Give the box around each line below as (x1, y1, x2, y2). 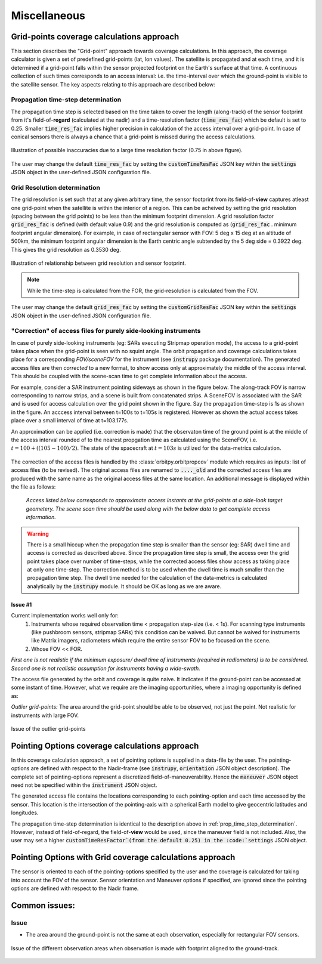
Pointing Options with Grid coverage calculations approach (11, 852, 236, 863)
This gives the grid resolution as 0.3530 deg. (11, 246, 122, 253)
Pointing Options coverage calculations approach (11, 740, 199, 751)
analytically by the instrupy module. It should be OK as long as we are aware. (27, 582, 222, 590)
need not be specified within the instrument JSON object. (11, 781, 157, 789)
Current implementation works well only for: (11, 612, 119, 619)
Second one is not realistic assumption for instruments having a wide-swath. (11, 665, 201, 672)
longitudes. (11, 809, 39, 817)
